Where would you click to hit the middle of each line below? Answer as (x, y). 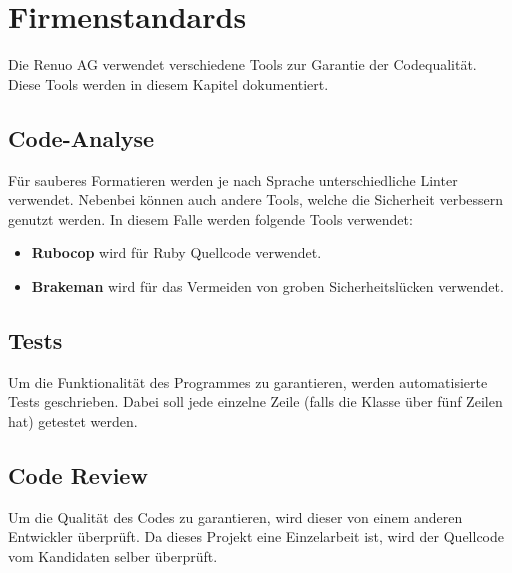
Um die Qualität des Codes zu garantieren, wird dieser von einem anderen (235, 516)
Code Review (78, 474)
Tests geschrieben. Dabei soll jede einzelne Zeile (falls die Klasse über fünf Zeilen (255, 401)
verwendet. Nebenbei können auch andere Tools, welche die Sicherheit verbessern (256, 199)
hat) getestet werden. (73, 420)
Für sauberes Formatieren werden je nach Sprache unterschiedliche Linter (233, 179)
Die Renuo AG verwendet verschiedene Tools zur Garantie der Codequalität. (242, 64)
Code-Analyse (81, 137)
